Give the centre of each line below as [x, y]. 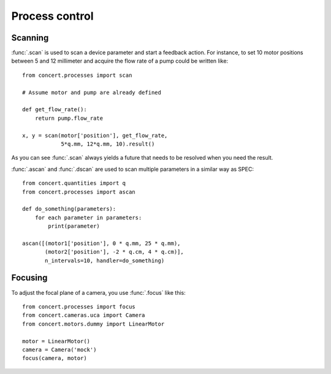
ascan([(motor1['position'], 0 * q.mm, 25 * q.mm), [101, 243]
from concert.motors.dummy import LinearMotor [93, 324]
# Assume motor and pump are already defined [92, 92]
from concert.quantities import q [74, 183]
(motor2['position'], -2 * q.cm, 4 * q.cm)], [114, 252]
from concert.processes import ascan [79, 192]
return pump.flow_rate [69, 118]
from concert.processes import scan [77, 75]
